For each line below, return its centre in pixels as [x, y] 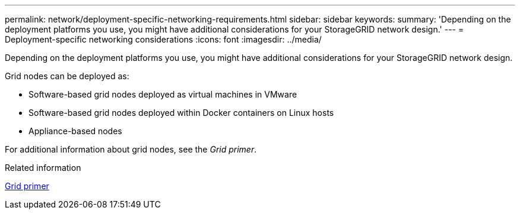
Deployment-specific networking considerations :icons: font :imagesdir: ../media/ [163, 39]
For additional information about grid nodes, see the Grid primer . [131, 149]
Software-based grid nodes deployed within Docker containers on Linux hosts [181, 113]
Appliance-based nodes [75, 131]
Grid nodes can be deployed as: [67, 76]
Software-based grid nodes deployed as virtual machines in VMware [163, 94]
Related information [43, 168]
